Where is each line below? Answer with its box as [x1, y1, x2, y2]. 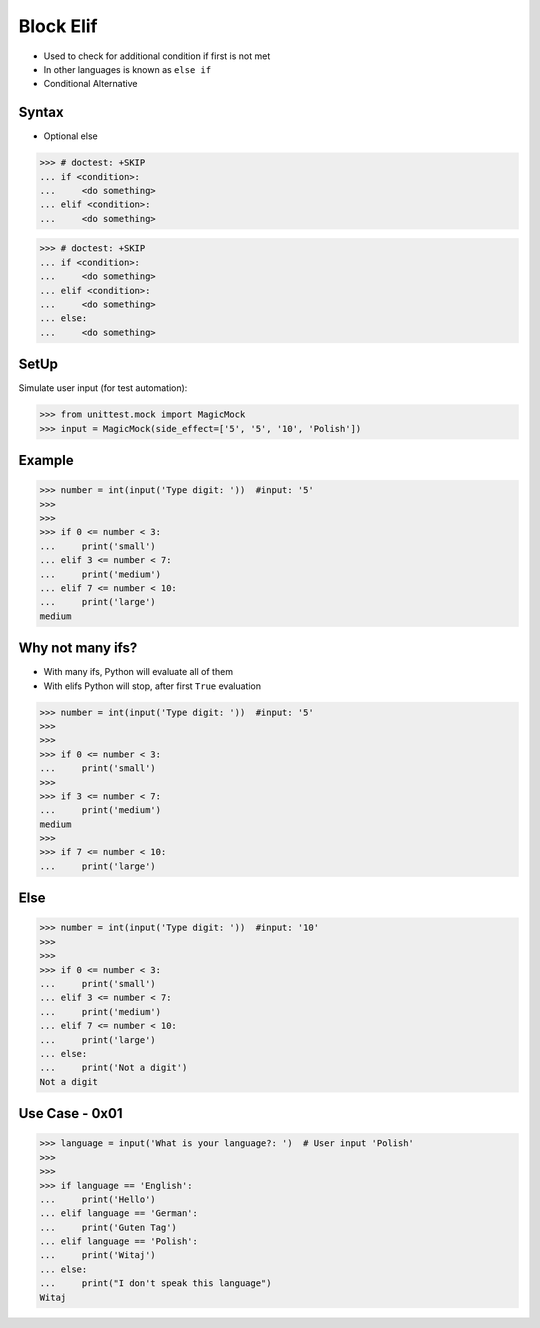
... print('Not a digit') [39, 1062, 188, 1074]
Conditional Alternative [43, 78, 138, 90]
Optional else [43, 130, 99, 142]
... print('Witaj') [39, 1250, 157, 1261]
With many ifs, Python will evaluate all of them [43, 666, 234, 678]
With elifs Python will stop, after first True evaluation [43, 680, 262, 692]
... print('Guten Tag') [39, 1221, 177, 1233]
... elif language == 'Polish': [39, 1236, 199, 1247]
